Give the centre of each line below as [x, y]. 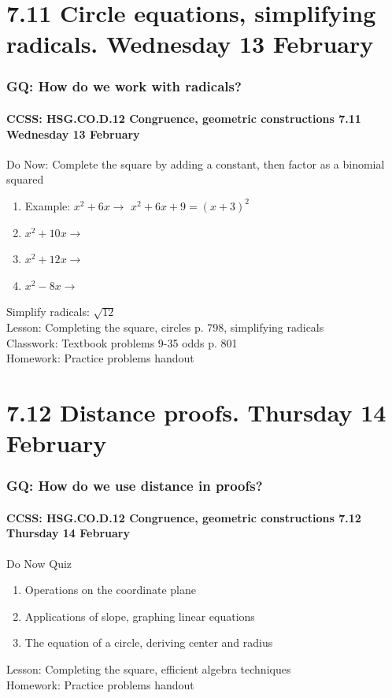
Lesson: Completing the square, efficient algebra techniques [149, 668]
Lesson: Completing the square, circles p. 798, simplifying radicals [165, 327]
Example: [48, 205]
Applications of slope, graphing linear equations [140, 616]
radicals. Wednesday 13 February [190, 44]
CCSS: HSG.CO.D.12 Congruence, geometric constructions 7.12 [184, 517]
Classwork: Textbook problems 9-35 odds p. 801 [122, 342]
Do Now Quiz [39, 563]
